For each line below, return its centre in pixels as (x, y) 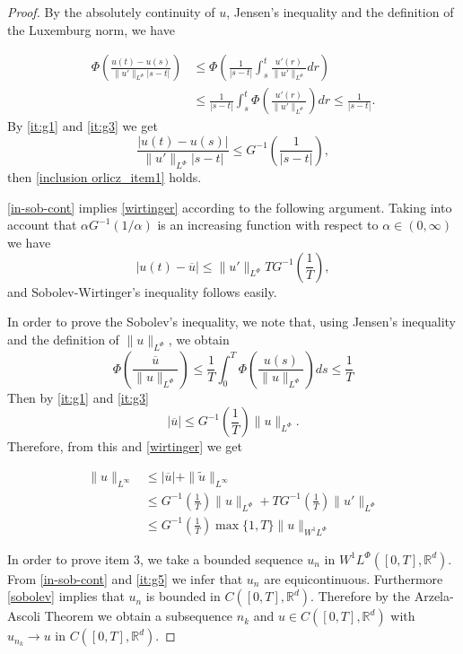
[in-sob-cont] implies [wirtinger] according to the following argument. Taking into (230, 207)
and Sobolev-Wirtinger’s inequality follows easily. (142, 291)
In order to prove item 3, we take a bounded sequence (155, 558)
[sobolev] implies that (66, 596)
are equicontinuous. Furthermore (354, 578)
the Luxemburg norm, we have (91, 29)
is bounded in (183, 596)
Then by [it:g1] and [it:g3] (78, 397)
